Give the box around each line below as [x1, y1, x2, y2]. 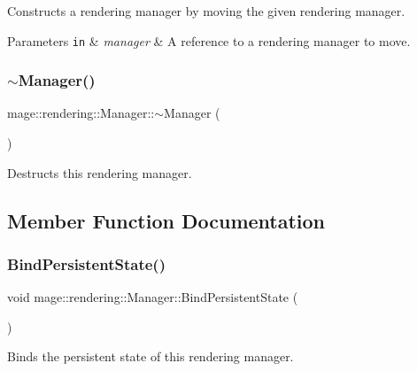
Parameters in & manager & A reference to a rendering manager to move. [7, 31, 411, 50]
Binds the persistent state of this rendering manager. [7, 347, 294, 366]
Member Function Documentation [7, 206, 326, 234]
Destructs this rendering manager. [7, 163, 192, 182]
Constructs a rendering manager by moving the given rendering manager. [7, 2, 405, 19]
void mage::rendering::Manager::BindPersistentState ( [7, 288, 298, 306]
